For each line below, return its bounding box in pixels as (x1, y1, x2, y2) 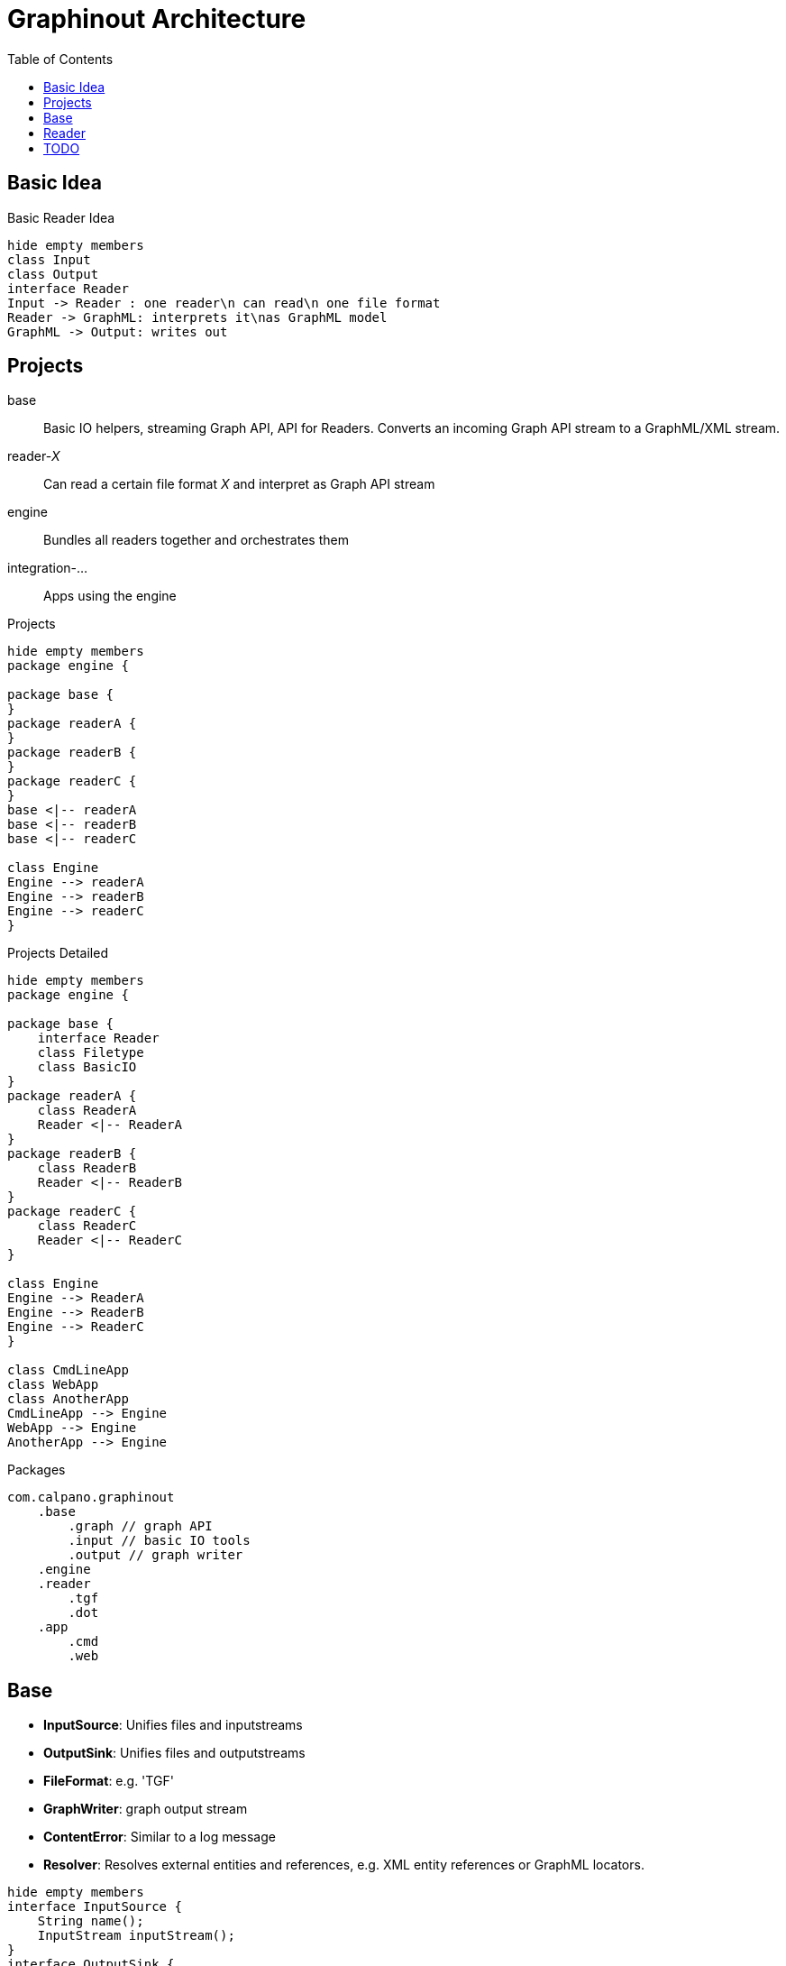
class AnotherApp (7, 1392, 129, 1407)
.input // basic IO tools (68, 1533, 251, 1548)
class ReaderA (37, 1103, 137, 1118)
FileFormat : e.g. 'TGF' (43, 1773, 174, 1789)
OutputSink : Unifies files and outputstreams (43, 1745, 306, 1761)
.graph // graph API (68, 1519, 213, 1534)
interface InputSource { (7, 1899, 182, 1915)
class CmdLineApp (7, 1363, 129, 1378)
